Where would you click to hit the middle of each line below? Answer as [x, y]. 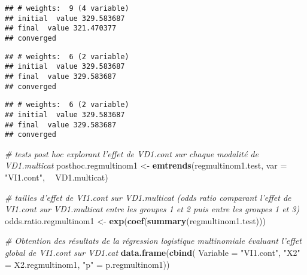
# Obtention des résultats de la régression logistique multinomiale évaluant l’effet [153, 241]
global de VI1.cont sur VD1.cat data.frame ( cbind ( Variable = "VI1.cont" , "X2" [153, 253]
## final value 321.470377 [61, 28]
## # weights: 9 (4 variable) [67, 8]
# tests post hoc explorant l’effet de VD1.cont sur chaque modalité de [132, 153]
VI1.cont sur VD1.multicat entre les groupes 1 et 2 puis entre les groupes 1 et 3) [152, 209]
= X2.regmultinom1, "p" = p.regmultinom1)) [87, 264]
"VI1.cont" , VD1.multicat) [57, 177]
